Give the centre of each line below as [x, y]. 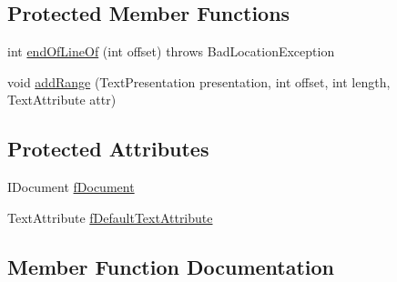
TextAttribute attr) [62, 100]
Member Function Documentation [171, 266]
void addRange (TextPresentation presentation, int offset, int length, [199, 81]
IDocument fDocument [71, 187]
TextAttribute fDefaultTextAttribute [110, 217]
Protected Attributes [108, 149]
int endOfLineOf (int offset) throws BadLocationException [171, 51]
